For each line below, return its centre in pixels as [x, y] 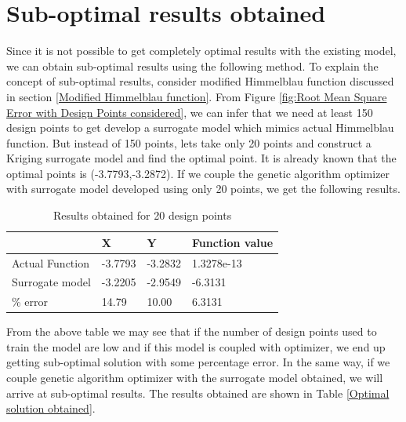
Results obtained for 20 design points [142, 215]
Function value [232, 242]
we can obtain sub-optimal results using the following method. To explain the [192, 65]
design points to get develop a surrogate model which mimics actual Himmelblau [200, 127]
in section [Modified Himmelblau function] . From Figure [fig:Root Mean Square [197, 96]
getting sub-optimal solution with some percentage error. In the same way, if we [198, 362]
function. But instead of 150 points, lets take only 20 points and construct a [189, 142]
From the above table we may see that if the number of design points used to [192, 331]
